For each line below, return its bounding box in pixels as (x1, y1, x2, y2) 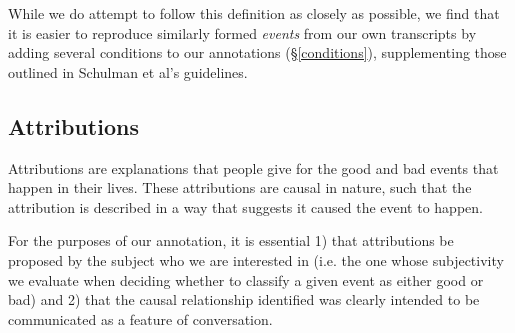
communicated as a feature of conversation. (8, 308, 273, 329)
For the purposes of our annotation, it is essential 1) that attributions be (8, 230, 454, 251)
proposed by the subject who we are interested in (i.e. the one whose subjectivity (8, 249, 504, 270)
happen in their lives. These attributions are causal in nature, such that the (8, 177, 472, 198)
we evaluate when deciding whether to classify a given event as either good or (8, 269, 484, 290)
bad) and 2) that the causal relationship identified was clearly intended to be (8, 289, 480, 310)
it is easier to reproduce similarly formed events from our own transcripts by (8, 22, 477, 43)
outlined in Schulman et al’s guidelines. (8, 61, 248, 82)
